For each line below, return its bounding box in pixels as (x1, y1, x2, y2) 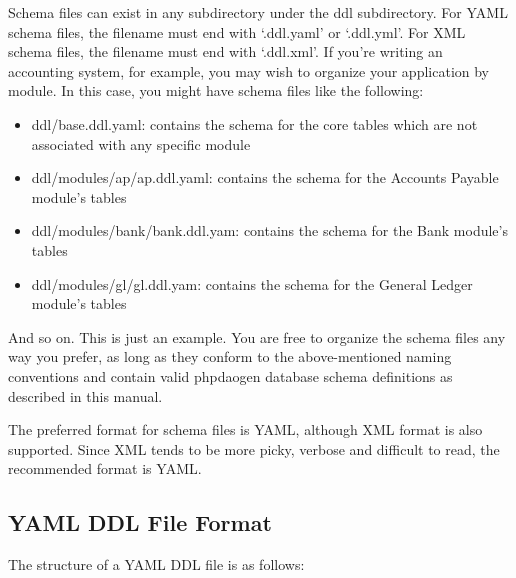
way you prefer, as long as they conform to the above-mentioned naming (8, 346, 452, 367)
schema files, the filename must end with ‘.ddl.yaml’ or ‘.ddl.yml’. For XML (8, 21, 466, 42)
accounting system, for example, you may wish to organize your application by (8, 60, 490, 81)
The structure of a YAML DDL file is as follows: (8, 554, 305, 575)
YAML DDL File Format (8, 507, 272, 538)
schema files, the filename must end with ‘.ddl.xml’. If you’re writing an (8, 41, 443, 62)
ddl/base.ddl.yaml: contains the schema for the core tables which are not (31, 113, 478, 134)
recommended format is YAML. (8, 458, 202, 479)
